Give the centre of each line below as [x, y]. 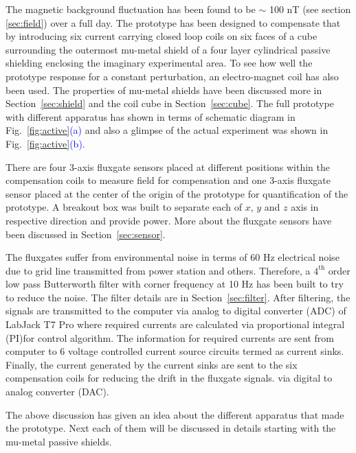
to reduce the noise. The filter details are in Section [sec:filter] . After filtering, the [178, 297]
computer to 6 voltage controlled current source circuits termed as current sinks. [175, 351]
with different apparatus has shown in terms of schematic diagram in [151, 116]
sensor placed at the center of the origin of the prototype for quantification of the [177, 193]
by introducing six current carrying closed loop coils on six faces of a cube [162, 36]
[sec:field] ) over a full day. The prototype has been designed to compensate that [173, 22]
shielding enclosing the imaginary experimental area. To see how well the [159, 63]
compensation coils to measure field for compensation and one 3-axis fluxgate [168, 180]
